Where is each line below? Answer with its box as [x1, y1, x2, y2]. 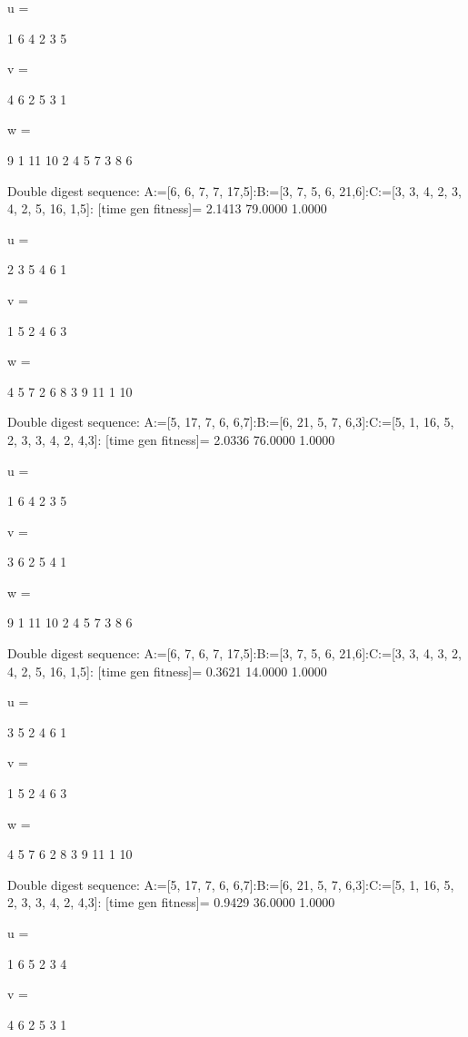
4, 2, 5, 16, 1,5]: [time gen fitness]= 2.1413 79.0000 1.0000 [7, 199, 327, 218]
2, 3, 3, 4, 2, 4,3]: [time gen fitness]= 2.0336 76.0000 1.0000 [7, 430, 335, 449]
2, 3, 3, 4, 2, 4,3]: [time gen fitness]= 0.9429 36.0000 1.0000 [7, 893, 335, 912]
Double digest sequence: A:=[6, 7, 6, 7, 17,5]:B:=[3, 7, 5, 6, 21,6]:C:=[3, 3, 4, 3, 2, [7, 644, 462, 663]
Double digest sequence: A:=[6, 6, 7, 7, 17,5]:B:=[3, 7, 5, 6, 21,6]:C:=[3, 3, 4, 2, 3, [7, 181, 462, 200]
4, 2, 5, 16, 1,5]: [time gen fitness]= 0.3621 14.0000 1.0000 [7, 661, 327, 680]
